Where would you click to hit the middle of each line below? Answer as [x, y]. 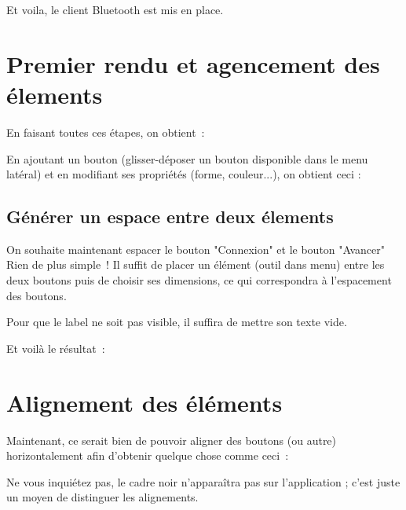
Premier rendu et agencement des [193, 63]
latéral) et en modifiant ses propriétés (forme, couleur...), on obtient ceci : [184, 174]
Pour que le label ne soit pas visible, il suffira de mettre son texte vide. [177, 322]
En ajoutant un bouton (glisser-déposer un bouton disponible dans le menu [187, 158]
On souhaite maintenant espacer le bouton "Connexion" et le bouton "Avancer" [196, 249]
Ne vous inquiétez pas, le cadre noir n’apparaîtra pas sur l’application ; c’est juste [203, 481]
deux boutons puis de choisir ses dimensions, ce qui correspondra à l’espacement [199, 280]
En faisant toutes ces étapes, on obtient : [106, 132]
